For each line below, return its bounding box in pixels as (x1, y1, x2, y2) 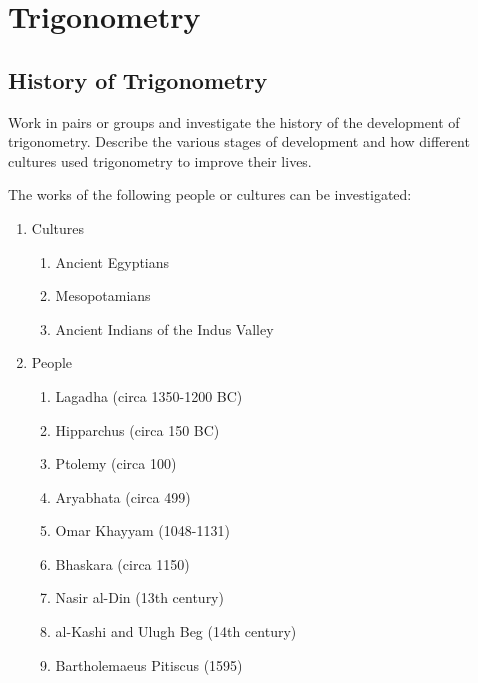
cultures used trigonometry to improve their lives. (8, 150, 312, 171)
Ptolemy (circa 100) (55, 453, 177, 474)
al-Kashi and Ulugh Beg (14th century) (55, 621, 297, 642)
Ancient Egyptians (55, 251, 170, 272)
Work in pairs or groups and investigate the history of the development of (8, 111, 460, 132)
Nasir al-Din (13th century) (55, 587, 224, 608)
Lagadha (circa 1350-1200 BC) (55, 385, 243, 406)
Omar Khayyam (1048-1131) (55, 520, 230, 541)
